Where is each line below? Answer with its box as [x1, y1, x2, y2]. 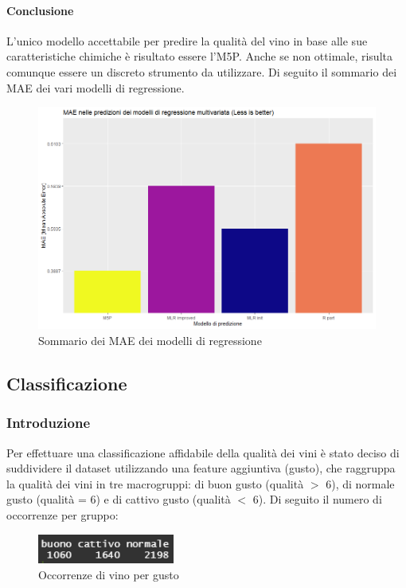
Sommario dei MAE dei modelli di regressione [38, 331, 262, 348]
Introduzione [6, 413, 91, 433]
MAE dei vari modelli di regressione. [6, 79, 185, 96]
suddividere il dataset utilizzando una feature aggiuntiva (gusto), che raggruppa [6, 460, 396, 476]
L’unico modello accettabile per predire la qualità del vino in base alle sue [6, 32, 368, 49]
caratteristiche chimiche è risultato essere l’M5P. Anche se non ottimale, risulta [6, 48, 392, 65]
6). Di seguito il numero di [252, 491, 382, 508]
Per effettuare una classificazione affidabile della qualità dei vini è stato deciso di [6, 444, 400, 461]
